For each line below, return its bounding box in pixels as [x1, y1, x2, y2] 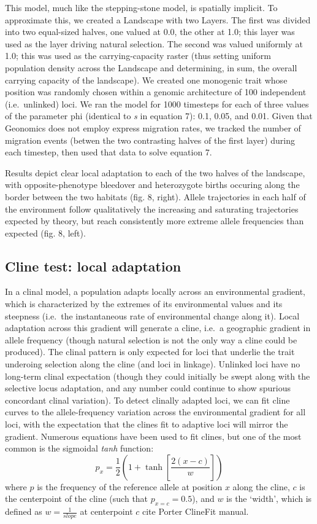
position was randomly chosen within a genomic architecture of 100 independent [5, 85, 307, 98]
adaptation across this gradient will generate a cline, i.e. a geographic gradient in [5, 321, 311, 334]
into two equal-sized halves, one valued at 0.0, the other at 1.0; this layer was [5, 25, 295, 38]
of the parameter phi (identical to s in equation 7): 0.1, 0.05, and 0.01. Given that [5, 109, 313, 122]
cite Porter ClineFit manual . [142, 505, 249, 518]
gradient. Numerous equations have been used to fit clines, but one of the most [5, 429, 302, 442]
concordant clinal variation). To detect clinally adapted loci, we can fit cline [5, 393, 290, 406]
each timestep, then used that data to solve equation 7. [5, 146, 212, 158]
